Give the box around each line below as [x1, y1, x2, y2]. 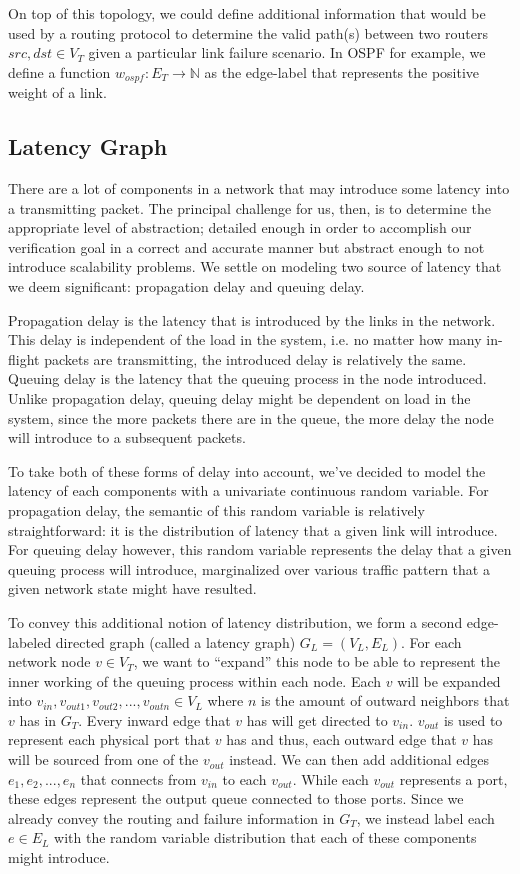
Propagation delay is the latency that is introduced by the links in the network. [8, 309, 496, 330]
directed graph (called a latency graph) [55, 631, 296, 652]
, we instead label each [356, 807, 495, 828]
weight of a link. [8, 82, 107, 103]
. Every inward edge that [78, 709, 231, 730]
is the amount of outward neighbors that [261, 690, 510, 711]
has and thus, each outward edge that [226, 729, 457, 750]
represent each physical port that [8, 729, 211, 750]
